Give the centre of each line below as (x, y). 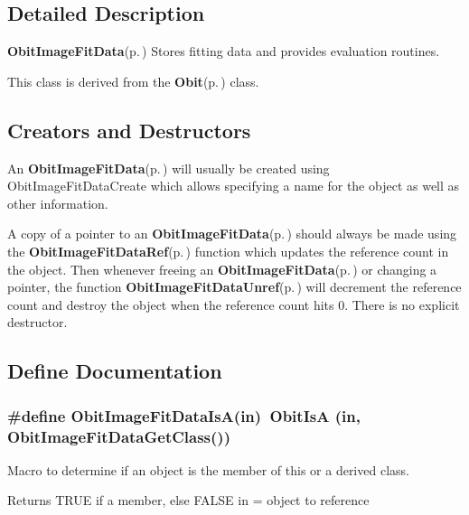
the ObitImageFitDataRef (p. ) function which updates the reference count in (228, 251)
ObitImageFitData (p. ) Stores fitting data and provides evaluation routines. (224, 51)
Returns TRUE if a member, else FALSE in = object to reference (188, 500)
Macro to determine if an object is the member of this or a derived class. (208, 469)
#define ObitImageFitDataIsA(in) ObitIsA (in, (184, 415)
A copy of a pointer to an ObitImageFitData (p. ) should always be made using (232, 234)
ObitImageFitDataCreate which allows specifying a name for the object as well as (234, 186)
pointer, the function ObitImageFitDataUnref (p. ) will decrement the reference (234, 287)
